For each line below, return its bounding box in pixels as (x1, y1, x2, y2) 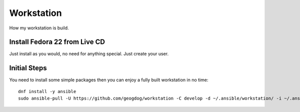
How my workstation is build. (9, 25, 69, 31)
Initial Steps (9, 64, 47, 72)
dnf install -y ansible (18, 89, 76, 94)
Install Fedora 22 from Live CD (9, 38, 105, 46)
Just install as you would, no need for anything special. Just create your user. (9, 51, 169, 57)
